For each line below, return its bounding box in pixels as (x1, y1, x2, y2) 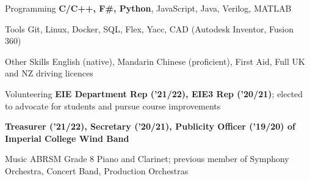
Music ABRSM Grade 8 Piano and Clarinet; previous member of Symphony (5, 152, 289, 165)
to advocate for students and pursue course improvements (5, 99, 221, 112)
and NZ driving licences (5, 67, 93, 79)
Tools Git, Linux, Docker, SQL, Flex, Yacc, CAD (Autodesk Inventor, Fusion (5, 22, 294, 35)
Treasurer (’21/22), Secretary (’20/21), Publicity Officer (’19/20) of (5, 120, 295, 133)
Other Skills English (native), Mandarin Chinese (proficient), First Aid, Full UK (5, 54, 305, 67)
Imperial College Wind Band (5, 131, 129, 144)
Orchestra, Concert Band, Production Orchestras (5, 164, 189, 177)
